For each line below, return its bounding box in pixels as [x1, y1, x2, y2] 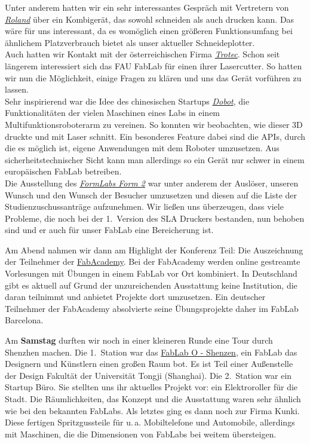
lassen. [5, 83, 29, 96]
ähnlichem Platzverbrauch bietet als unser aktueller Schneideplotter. [5, 36, 255, 48]
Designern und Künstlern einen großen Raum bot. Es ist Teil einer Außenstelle [5, 357, 293, 370]
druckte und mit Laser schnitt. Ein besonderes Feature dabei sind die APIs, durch [5, 130, 306, 142]
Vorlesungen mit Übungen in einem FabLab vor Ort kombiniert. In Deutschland [5, 267, 297, 280]
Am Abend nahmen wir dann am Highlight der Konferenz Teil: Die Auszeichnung [5, 243, 303, 256]
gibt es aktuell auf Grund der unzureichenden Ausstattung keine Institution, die [5, 278, 297, 291]
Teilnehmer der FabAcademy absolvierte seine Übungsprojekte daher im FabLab [5, 302, 299, 314]
